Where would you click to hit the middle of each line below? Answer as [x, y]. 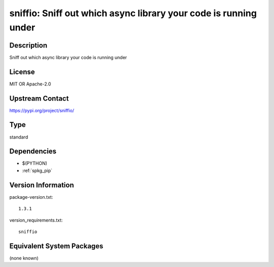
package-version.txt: [31, 197]
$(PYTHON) [35, 163]
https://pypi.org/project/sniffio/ [42, 110]
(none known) [24, 258]
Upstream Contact [39, 98]
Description [28, 45]
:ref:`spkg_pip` [37, 170]
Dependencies [33, 151]
